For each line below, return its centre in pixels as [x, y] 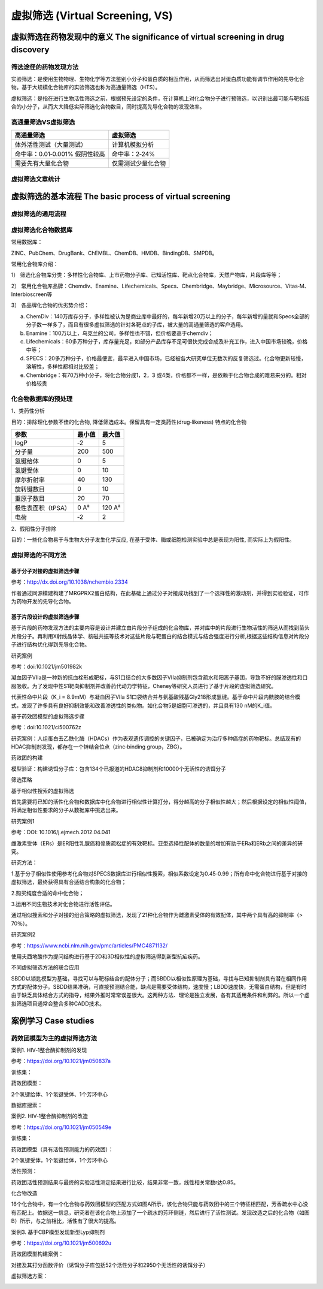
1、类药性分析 [28, 411]
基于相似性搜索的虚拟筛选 [42, 790]
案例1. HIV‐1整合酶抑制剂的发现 [49, 1050]
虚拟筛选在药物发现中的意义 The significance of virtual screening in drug [148, 37]
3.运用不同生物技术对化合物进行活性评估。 [63, 904]
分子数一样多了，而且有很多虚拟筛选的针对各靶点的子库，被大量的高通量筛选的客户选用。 [136, 325]
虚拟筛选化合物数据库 [42, 230]
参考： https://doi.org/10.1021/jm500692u [61, 1243]
